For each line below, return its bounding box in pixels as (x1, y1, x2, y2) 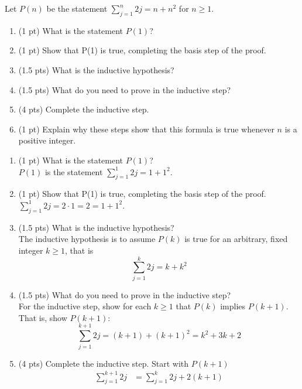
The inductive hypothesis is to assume (18, 233, 156, 245)
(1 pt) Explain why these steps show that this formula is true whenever (18, 122, 274, 135)
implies (220, 300, 246, 312)
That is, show (18, 311, 67, 323)
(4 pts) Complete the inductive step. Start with (18, 357, 189, 369)
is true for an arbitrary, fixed (184, 233, 288, 245)
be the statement (46, 2, 108, 14)
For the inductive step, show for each (18, 300, 152, 312)
